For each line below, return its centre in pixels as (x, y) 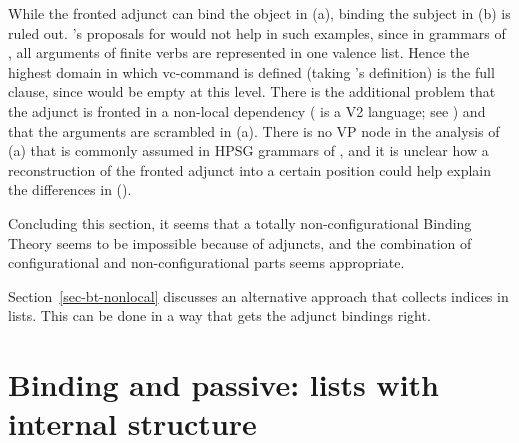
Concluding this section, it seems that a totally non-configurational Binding (240, 222)
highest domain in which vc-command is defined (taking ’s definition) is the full (251, 71)
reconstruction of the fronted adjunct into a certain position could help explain (249, 169)
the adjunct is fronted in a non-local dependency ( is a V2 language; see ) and (247, 110)
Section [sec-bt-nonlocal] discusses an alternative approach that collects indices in (258, 295)
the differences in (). (70, 189)
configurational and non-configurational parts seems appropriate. (206, 262)
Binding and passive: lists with (223, 384)
